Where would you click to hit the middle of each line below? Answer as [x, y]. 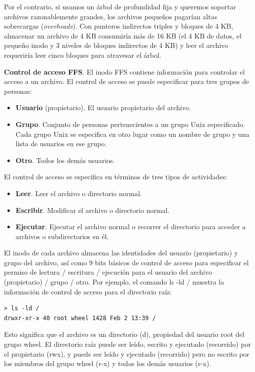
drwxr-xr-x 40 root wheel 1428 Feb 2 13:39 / [80, 318]
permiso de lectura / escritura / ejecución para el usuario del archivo [108, 272]
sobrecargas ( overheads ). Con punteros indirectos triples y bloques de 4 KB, [119, 26]
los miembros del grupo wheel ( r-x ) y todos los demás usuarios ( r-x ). [108, 363]
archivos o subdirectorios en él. [62, 236]
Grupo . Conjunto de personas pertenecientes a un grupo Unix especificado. [130, 124]
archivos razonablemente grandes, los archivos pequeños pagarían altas [110, 16]
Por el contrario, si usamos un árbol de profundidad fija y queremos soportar [120, 6]
